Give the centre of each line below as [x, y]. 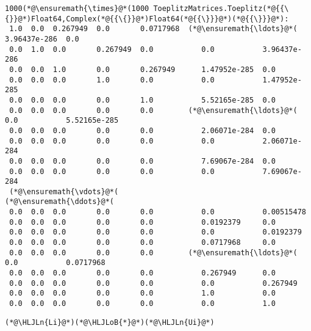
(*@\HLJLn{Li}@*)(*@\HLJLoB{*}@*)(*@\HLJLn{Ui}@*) [110, 322]
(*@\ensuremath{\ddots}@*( [59, 202]
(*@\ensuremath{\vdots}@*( [64, 191]
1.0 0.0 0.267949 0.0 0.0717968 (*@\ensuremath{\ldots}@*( [153, 29]
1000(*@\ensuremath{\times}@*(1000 [77, 9]
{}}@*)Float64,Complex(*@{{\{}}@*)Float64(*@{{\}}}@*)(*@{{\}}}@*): [147, 19]
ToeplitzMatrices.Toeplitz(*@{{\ [221, 9]
